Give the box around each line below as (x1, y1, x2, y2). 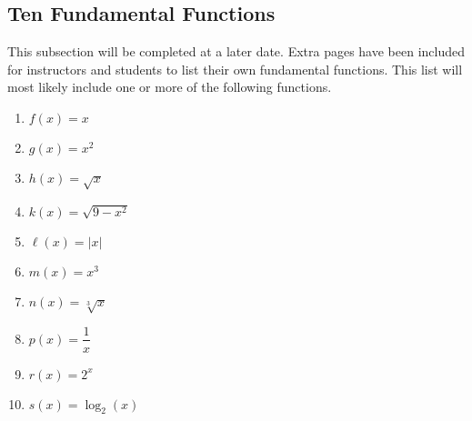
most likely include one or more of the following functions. (7, 77, 332, 96)
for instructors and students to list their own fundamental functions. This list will (7, 59, 463, 78)
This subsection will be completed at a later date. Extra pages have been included (7, 42, 466, 61)
